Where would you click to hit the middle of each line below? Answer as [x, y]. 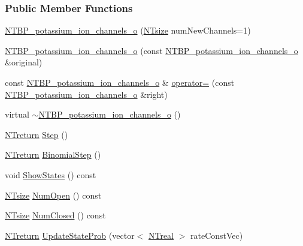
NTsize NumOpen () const [53, 195]
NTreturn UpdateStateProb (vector [70, 235]
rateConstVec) [217, 235]
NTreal [161, 235]
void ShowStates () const [51, 174]
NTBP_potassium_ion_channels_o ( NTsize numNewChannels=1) [128, 30]
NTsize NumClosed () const [55, 215]
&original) [24, 62]
